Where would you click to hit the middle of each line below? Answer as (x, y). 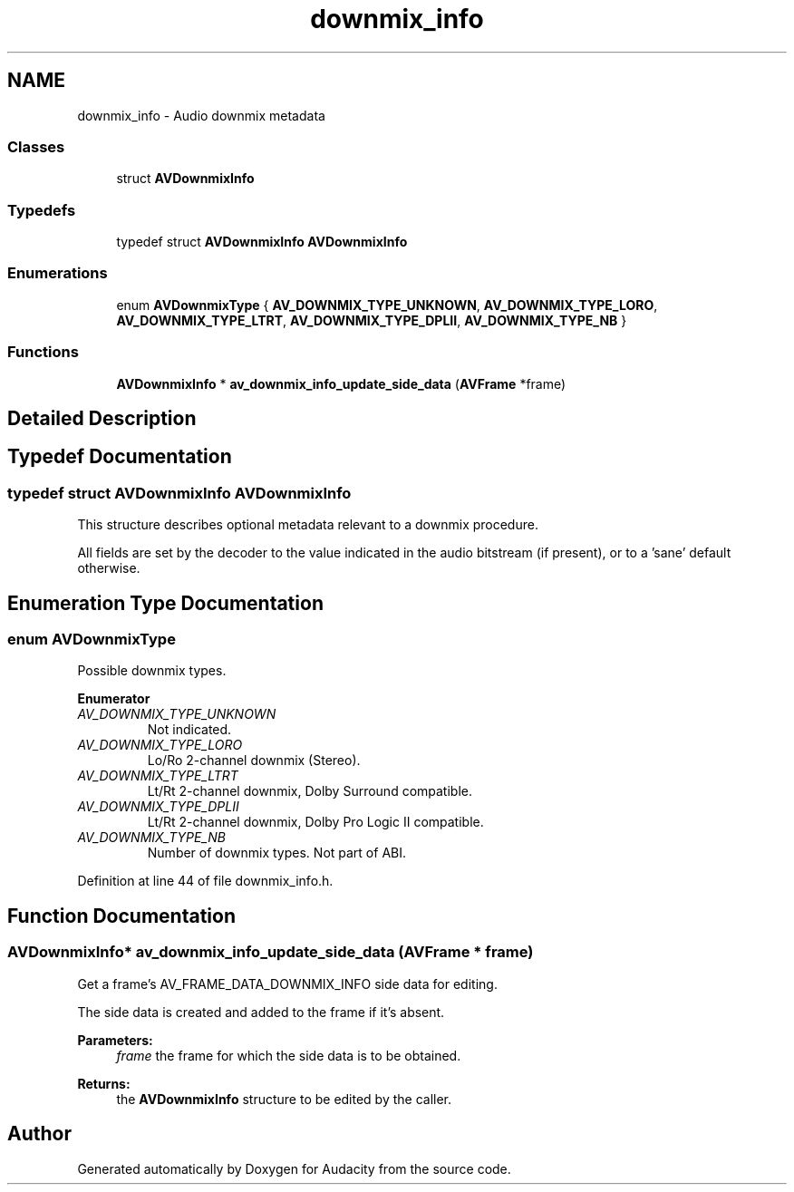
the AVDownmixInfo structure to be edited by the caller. (284, 1099)
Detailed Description (102, 419)
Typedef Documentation (120, 457)
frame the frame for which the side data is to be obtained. (289, 1055)
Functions (43, 352)
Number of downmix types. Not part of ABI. (276, 853)
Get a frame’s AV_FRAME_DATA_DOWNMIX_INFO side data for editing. (287, 984)
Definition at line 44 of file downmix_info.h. (205, 881)
